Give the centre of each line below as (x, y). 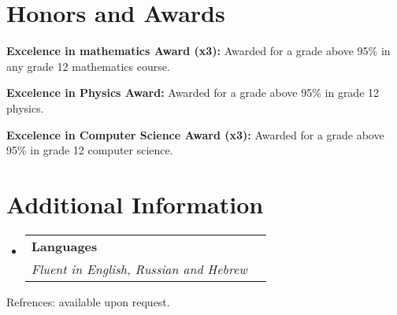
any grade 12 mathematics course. (88, 66)
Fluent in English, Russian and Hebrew (139, 269)
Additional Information (135, 204)
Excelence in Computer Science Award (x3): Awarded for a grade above (195, 134)
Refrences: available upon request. (88, 301)
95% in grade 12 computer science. (90, 150)
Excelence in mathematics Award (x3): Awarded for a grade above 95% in (198, 51)
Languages (64, 246)
